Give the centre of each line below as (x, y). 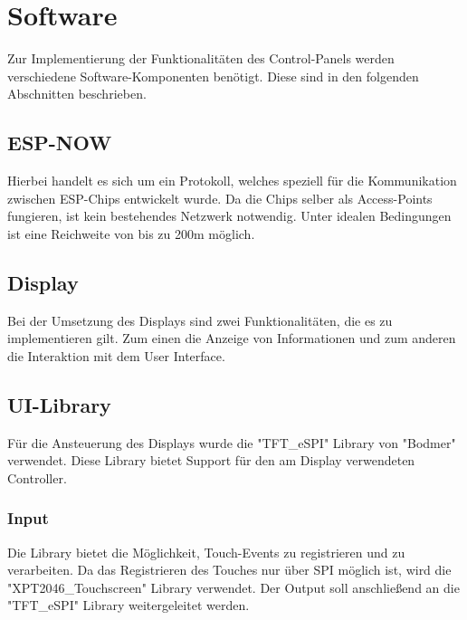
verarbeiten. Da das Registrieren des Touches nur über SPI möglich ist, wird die (229, 570)
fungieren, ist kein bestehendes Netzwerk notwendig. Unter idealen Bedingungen (229, 216)
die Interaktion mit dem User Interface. (116, 355)
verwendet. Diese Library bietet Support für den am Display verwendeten (211, 460)
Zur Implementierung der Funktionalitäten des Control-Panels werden (201, 58)
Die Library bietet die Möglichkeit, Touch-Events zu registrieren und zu (206, 552)
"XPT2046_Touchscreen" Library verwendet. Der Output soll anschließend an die (233, 587)
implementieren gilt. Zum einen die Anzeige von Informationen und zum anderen (232, 338)
